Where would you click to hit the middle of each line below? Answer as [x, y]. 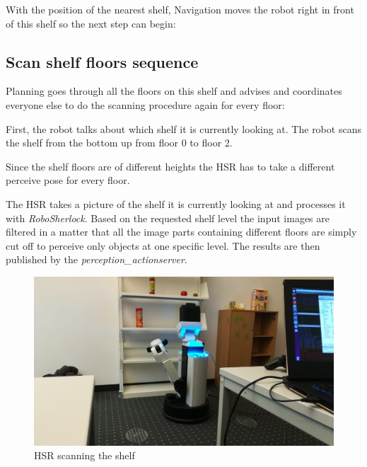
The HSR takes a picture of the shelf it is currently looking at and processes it [176, 203]
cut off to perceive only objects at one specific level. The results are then [163, 245]
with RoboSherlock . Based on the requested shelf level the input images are [168, 218]
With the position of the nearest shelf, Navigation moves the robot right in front [180, 9]
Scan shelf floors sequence [102, 61]
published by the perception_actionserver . [97, 259]
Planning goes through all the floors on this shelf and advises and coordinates [174, 91]
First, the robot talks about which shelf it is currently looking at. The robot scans [183, 128]
